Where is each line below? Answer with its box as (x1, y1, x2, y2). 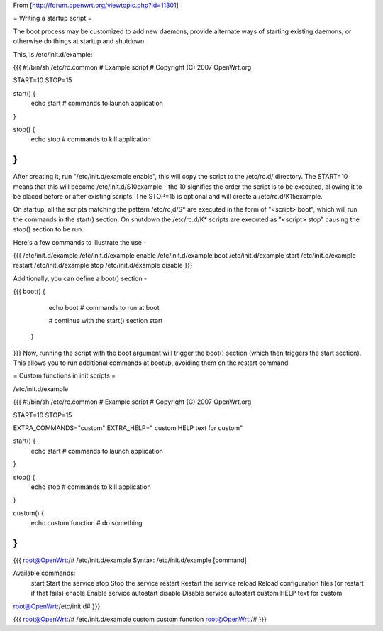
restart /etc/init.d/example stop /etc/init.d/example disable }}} (13, 261, 193, 270)
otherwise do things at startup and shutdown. (13, 37, 147, 45)
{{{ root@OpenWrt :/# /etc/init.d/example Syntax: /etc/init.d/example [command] (13, 556, 248, 564)
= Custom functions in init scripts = (13, 371, 116, 380)
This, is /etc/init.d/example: (13, 50, 93, 58)
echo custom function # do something (30, 519, 143, 527)
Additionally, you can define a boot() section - (13, 274, 148, 282)
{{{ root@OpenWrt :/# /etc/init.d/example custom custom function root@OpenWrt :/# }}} (13, 615, 267, 623)
